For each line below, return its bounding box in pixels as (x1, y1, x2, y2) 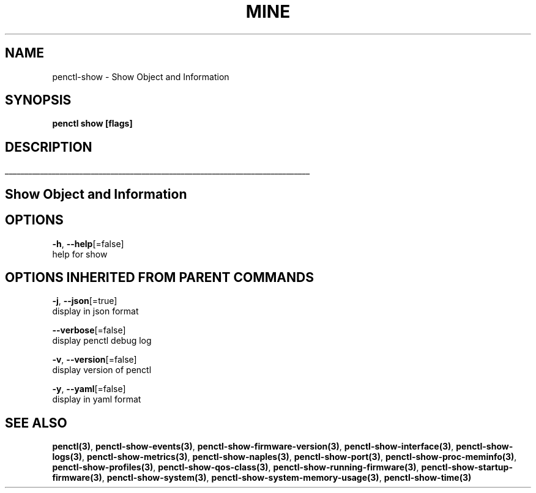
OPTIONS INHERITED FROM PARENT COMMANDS (5, 269, 314, 285)
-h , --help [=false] (52, 238, 124, 249)
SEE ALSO (5, 415, 67, 431)
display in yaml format (52, 394, 141, 405)
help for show (52, 248, 108, 259)
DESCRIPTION (5, 139, 92, 155)
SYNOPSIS (5, 92, 72, 108)
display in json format (52, 306, 139, 317)
